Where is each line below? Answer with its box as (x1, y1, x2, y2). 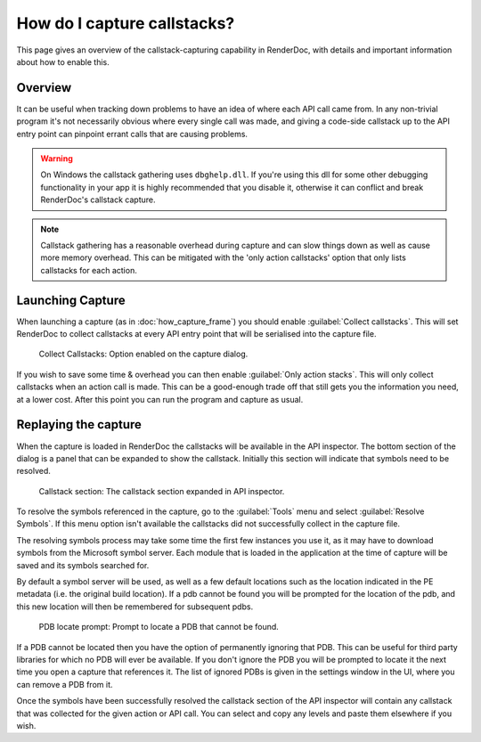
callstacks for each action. (40, 265, 137, 275)
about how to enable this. (16, 56, 110, 67)
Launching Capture (16, 292, 126, 307)
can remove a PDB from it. (16, 679, 113, 689)
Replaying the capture (16, 417, 143, 432)
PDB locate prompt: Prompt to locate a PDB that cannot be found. (38, 622, 280, 632)
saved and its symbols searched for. (16, 559, 150, 570)
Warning (40, 153, 73, 164)
